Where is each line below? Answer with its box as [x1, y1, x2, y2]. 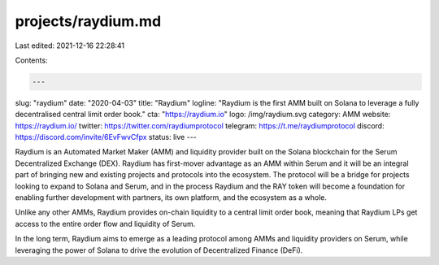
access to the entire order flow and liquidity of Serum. [15, 219, 196, 228]
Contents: [15, 55, 48, 65]
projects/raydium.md [15, 12, 162, 30]
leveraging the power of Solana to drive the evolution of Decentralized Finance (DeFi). [15, 245, 303, 255]
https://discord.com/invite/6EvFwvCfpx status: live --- [15, 132, 197, 142]
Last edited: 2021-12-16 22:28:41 [15, 41, 125, 50]
